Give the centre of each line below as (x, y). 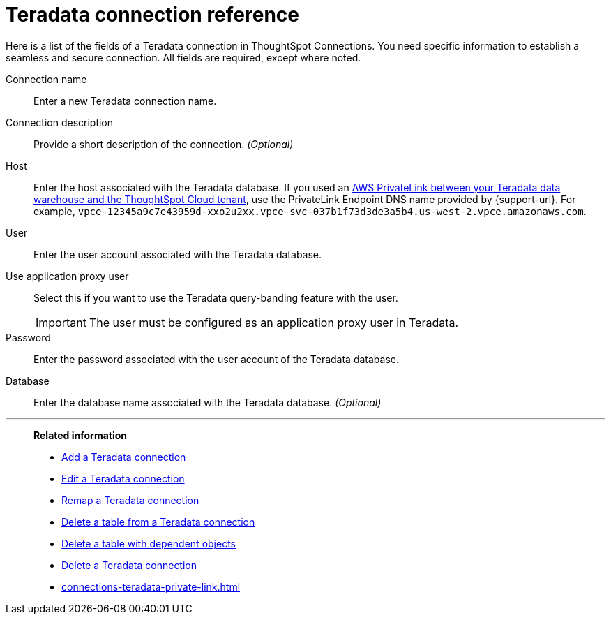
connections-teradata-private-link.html (151, 586)
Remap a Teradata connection (130, 500)
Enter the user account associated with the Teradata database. (178, 254)
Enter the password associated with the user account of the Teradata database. (217, 359)
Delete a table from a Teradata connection (158, 522)
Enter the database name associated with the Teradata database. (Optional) (208, 402)
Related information (81, 435)
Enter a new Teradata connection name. (125, 101)
